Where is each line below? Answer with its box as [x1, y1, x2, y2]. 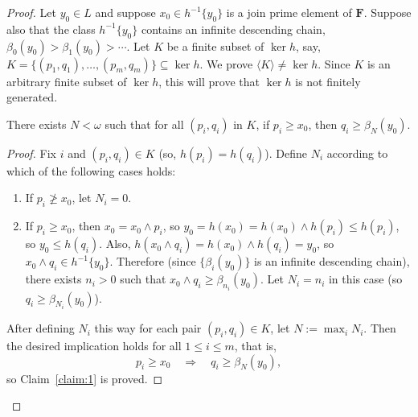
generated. [6, 89, 58, 105]
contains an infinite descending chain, [141, 20, 326, 37]
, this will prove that [158, 72, 260, 89]
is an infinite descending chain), [254, 253, 410, 270]
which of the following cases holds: [6, 162, 176, 179]
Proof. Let [6, 4, 56, 20]
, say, [296, 37, 321, 54]
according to [326, 144, 388, 161]
